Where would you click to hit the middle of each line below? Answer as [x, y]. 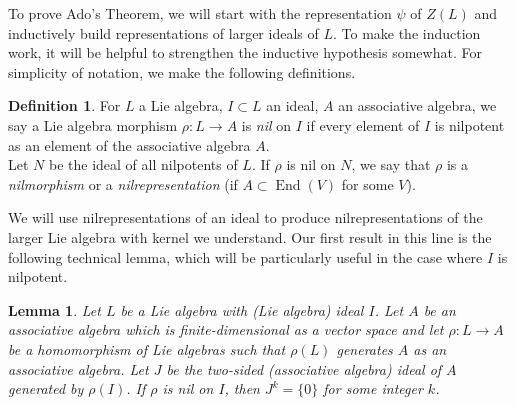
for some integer [373, 388]
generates [364, 348]
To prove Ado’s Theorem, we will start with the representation [200, 13]
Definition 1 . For [64, 105]
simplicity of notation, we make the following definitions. [182, 71]
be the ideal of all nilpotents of [143, 164]
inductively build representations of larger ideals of [163, 32]
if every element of [363, 124]
